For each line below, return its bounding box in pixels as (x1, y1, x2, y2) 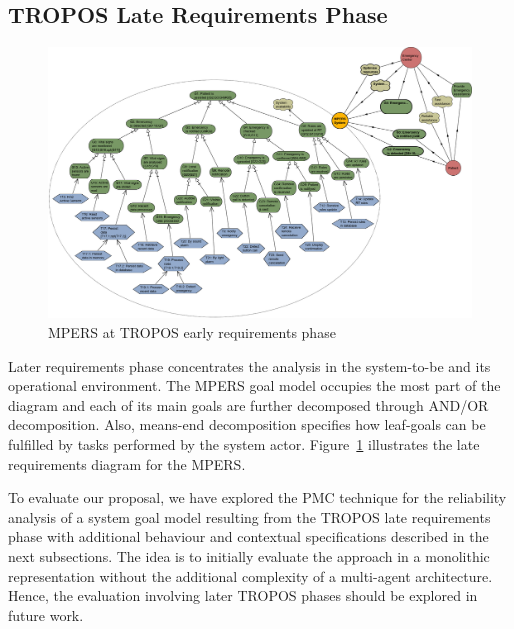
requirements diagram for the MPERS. (8, 453, 246, 474)
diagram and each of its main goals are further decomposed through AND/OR (8, 394, 489, 415)
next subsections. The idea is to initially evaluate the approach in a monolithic (8, 545, 490, 566)
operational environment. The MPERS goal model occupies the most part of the (8, 375, 501, 396)
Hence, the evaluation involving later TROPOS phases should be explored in (8, 585, 478, 606)
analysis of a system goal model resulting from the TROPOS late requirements (8, 506, 491, 527)
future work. (8, 604, 84, 625)
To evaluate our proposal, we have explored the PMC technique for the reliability (8, 487, 507, 508)
